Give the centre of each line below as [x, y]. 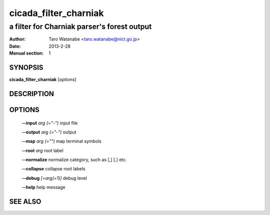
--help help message [43, 187]
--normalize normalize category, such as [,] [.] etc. [74, 160]
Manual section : [26, 53]
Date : [15, 46]
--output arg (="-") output [49, 132]
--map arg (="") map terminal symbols [62, 141]
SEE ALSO [25, 202]
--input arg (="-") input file [50, 123]
